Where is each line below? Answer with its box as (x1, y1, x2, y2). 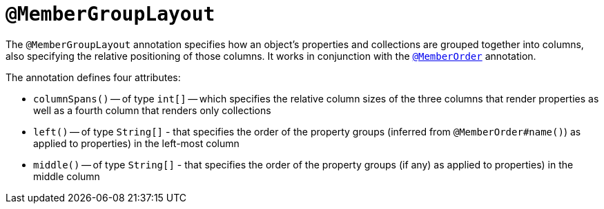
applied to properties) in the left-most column (33, 137, 240, 149)
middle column (33, 170, 100, 182)
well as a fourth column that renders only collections (33, 104, 271, 116)
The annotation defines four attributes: (6, 71, 181, 83)
